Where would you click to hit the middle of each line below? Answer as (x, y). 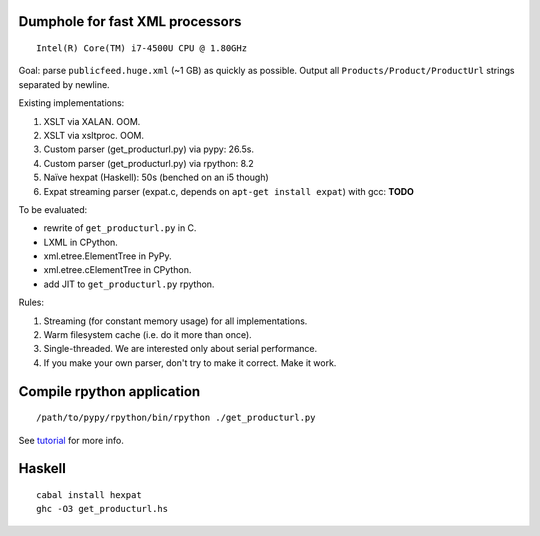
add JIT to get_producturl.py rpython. (129, 284)
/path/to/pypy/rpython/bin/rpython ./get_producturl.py (176, 418)
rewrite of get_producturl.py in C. (120, 228)
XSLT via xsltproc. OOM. (94, 135)
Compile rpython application (109, 391)
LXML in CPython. (81, 242)
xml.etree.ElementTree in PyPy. (107, 256)
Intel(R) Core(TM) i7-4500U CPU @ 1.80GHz (142, 48)
